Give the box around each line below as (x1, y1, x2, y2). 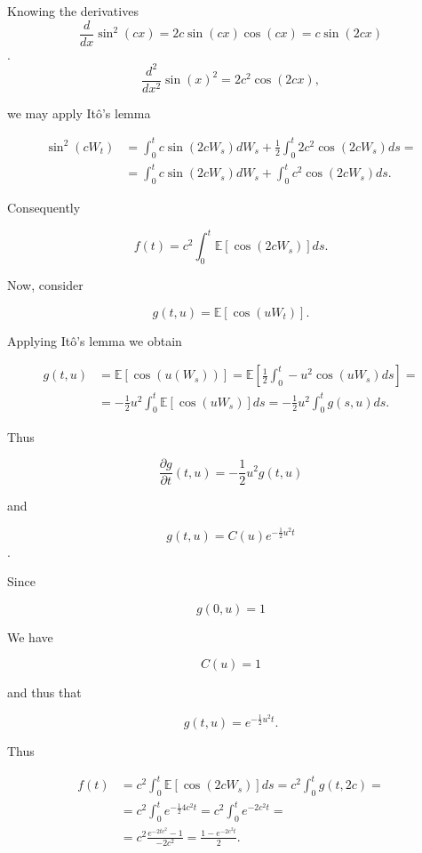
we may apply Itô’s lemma (7, 103, 151, 122)
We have (7, 627, 53, 646)
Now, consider (7, 275, 84, 294)
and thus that (7, 683, 82, 702)
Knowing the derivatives (7, 2, 139, 20)
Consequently (7, 198, 81, 217)
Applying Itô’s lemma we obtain (7, 331, 182, 350)
